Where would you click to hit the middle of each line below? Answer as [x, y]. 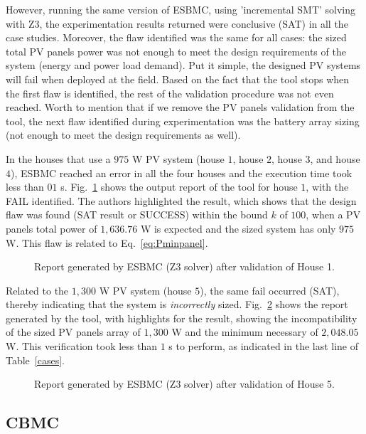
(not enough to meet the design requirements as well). [123, 135]
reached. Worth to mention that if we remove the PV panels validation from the [180, 107]
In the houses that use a [58, 158]
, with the [327, 187]
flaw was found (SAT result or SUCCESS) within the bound [137, 215]
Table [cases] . [35, 360]
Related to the [37, 290]
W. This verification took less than [81, 346]
